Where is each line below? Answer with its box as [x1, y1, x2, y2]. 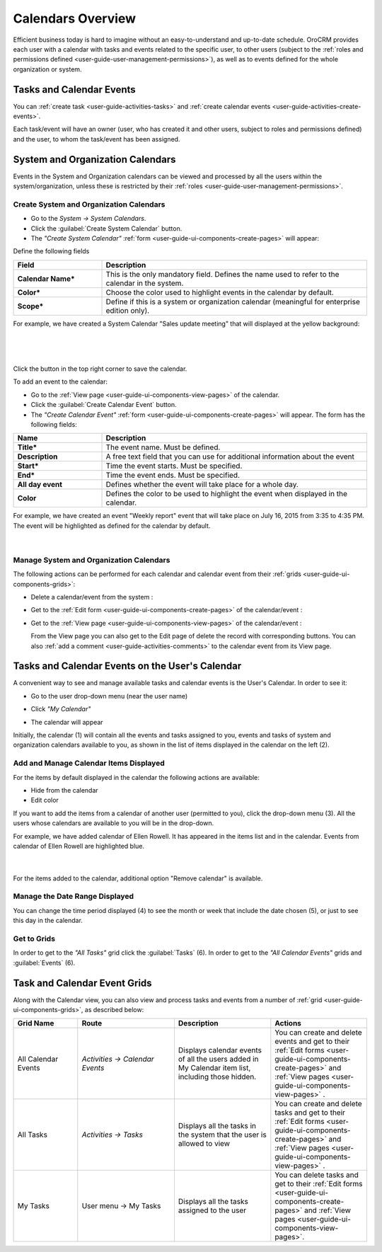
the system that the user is [178, 1130, 267, 1139]
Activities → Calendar [81, 1055, 155, 1064]
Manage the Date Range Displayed [13, 892, 134, 902]
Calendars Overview [13, 11, 137, 26]
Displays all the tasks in [178, 1121, 257, 1131]
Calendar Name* [17, 273, 75, 283]
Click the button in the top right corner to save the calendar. [13, 364, 187, 373]
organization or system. [13, 64, 82, 74]
